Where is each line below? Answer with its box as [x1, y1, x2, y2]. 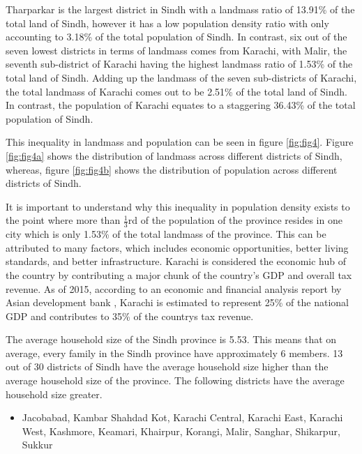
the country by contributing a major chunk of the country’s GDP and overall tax [6, 267, 352, 282]
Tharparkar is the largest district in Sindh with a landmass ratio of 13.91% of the [6, 2, 355, 16]
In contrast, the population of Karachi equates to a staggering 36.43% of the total [6, 98, 356, 112]
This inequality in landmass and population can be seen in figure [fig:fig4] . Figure [6, 135, 354, 149]
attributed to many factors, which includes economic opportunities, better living [6, 240, 349, 255]
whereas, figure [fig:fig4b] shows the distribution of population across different [6, 162, 338, 176]
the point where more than [6, 213, 121, 227]
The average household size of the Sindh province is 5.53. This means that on [6, 332, 337, 347]
